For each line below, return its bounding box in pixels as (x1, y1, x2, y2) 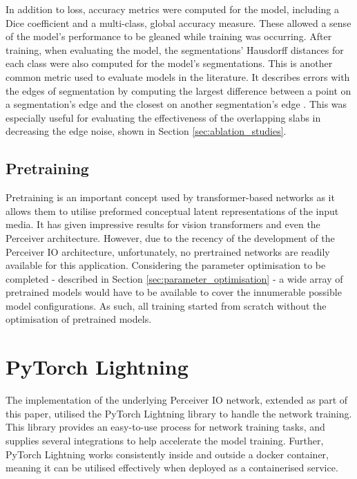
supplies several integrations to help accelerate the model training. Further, (6, 433, 324, 447)
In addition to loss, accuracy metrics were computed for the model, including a (6, 2, 339, 16)
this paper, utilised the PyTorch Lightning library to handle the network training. (6, 406, 352, 420)
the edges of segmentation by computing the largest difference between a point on (6, 83, 351, 97)
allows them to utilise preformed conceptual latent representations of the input (6, 203, 339, 218)
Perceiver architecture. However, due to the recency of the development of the (6, 230, 335, 245)
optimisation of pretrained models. (6, 312, 152, 326)
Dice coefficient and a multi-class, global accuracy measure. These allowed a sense (6, 15, 351, 30)
